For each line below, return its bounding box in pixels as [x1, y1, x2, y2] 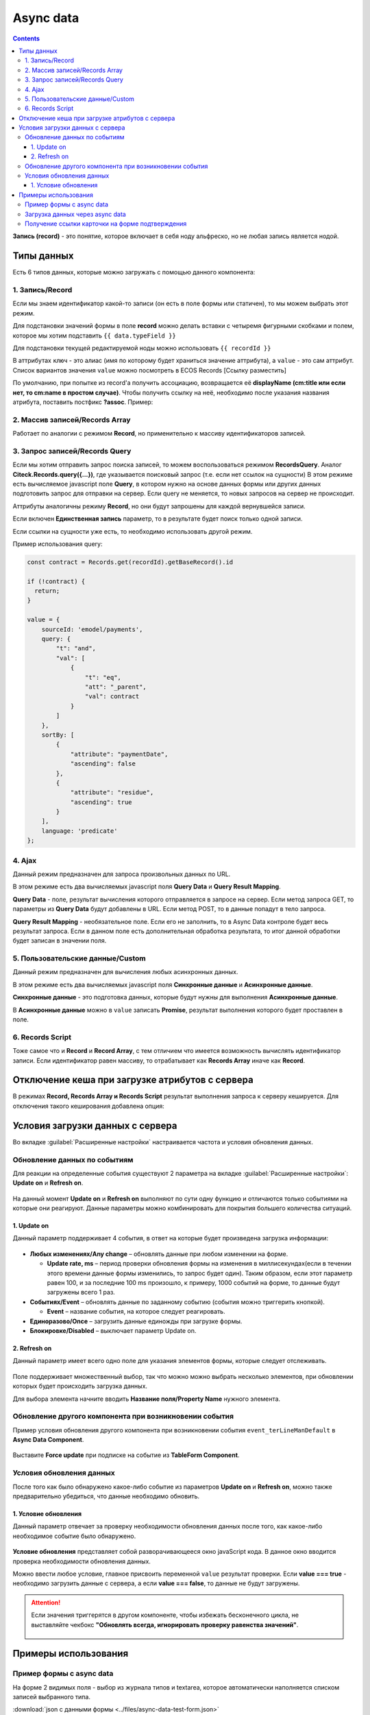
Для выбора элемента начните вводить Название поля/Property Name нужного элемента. [12, 1395, 281, 1403]
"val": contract [84, 693, 140, 700]
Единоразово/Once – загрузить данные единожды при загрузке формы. [29, 1317, 243, 1325]
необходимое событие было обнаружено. [12, 1532, 136, 1540]
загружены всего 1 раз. [47, 1288, 116, 1297]
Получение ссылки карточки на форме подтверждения [25, 220, 187, 228]
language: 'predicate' [41, 827, 118, 835]
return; [34, 587, 60, 595]
